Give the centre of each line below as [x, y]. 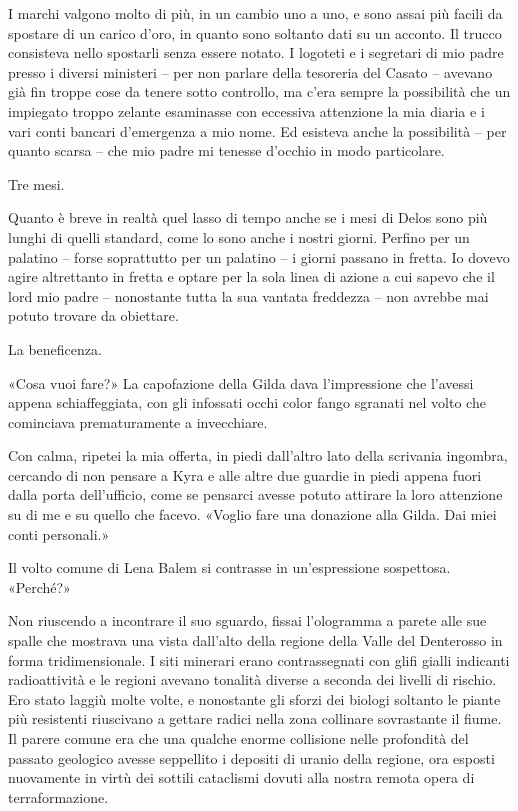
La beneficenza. [55, 348]
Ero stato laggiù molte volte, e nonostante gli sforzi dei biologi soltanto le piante [254, 698]
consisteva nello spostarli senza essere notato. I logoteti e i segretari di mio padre [256, 52]
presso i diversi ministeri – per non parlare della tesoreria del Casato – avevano [250, 71]
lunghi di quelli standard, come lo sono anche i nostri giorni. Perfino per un [239, 236]
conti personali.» [59, 533]
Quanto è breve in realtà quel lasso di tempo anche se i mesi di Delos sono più [248, 217]
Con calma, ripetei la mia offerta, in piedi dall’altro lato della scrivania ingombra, [258, 455]
